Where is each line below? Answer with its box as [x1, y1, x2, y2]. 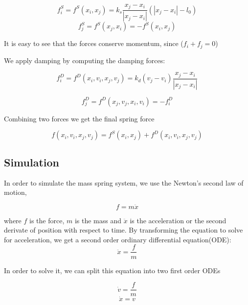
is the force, [29, 215, 65, 225]
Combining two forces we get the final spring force [4, 113, 155, 123]
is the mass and [74, 215, 122, 225]
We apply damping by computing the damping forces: [4, 55, 165, 65]
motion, [4, 187, 27, 197]
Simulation [4, 154, 60, 169]
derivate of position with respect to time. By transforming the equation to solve [4, 225, 243, 235]
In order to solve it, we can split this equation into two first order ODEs [4, 265, 221, 275]
